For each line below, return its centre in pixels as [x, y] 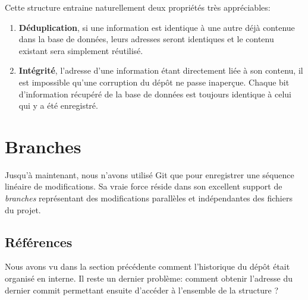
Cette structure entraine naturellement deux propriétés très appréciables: [138, 7]
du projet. [23, 209]
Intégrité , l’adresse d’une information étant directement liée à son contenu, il [161, 70]
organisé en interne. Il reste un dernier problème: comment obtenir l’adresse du [149, 278]
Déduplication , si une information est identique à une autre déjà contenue [157, 27]
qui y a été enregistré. [58, 105]
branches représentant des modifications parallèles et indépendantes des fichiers [149, 198]
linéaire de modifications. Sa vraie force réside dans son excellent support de [144, 186]
